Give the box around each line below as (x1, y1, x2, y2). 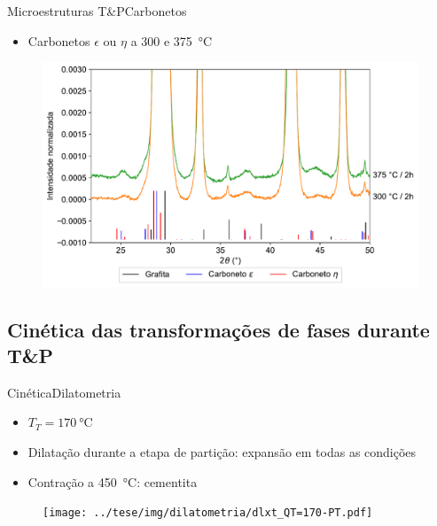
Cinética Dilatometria (7, 383, 121, 401)
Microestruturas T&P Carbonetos (7, 2, 187, 19)
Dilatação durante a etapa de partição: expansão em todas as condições (27, 442, 417, 460)
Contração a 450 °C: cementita (27, 472, 198, 491)
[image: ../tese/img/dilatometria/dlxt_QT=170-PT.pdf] (43, 507, 373, 520)
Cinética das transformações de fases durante (7, 315, 430, 343)
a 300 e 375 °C (130, 31, 213, 50)
